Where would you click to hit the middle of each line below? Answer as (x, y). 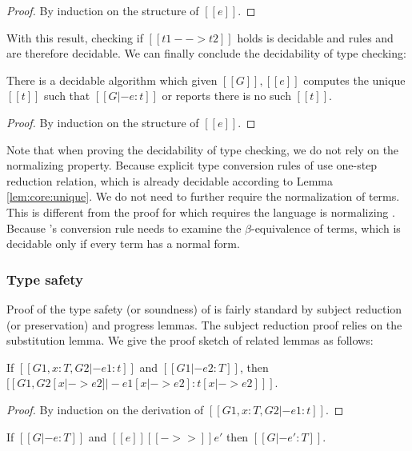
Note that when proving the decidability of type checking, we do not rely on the (203, 149)
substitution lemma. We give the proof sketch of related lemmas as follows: (190, 340)
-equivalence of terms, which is (326, 227)
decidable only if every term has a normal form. (123, 243)
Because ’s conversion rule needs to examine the (124, 227)
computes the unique (354, 80)
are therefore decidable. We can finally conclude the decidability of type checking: (206, 53)
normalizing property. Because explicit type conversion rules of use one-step (192, 165)
